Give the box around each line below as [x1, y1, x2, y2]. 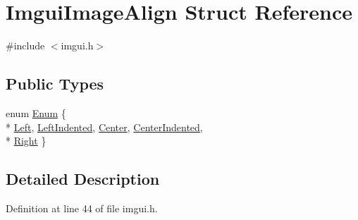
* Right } [6, 133, 47, 148]
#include [6, 38, 45, 53]
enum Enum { [6, 105, 66, 120]
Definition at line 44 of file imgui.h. [6, 200, 158, 215]
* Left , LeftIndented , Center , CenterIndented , [6, 119, 203, 134]
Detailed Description [6, 168, 160, 190]
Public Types [6, 73, 104, 94]
